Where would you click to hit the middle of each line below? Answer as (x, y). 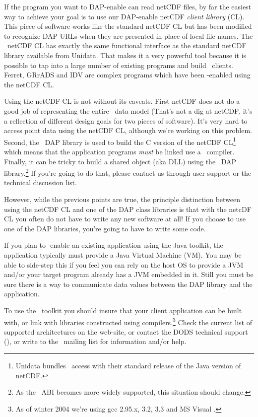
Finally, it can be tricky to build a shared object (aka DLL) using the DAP (120, 161)
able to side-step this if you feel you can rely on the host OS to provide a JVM (124, 264)
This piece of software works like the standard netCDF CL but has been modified (128, 26)
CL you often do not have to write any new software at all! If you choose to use (125, 219)
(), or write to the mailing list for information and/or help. (95, 341)
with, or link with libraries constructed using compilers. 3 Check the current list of (128, 321)
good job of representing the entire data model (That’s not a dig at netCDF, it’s (128, 110)
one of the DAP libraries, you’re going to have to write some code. (105, 228)
